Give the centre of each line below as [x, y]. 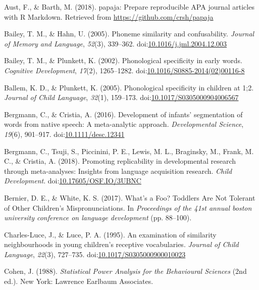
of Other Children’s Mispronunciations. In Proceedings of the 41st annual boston [128, 207]
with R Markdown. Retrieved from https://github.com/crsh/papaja [109, 16]
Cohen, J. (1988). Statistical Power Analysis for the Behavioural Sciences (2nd [125, 271]
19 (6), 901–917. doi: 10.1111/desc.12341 [64, 134]
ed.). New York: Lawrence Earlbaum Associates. [79, 281]
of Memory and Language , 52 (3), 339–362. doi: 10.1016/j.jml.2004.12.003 [116, 43]
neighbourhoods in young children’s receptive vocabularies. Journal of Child [121, 244]
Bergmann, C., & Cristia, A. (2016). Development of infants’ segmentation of [123, 114]
